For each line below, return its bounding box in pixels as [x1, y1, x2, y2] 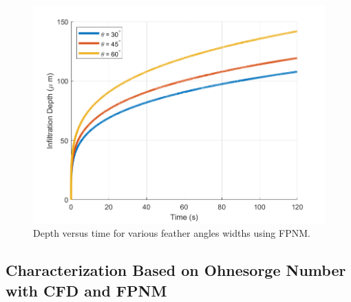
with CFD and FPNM [6, 279, 167, 301]
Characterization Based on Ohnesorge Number [6, 259, 346, 281]
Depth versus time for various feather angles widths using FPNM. [33, 226, 310, 240]
